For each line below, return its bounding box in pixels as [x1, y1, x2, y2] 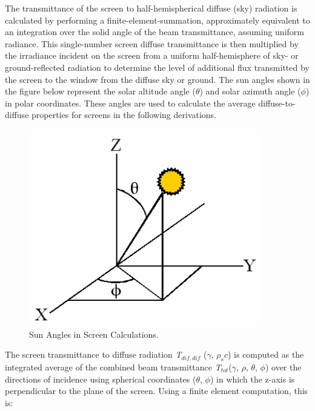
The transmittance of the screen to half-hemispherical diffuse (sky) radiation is [5, 2, 297, 14]
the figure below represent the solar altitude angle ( [5, 85, 196, 97]
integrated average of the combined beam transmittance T [5, 360, 221, 373]
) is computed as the [227, 348, 304, 361]
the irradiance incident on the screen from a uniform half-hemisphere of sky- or [5, 49, 299, 62]
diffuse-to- [258, 96, 296, 109]
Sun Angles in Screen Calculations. [29, 327, 159, 340]
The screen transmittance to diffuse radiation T [5, 348, 182, 361]
